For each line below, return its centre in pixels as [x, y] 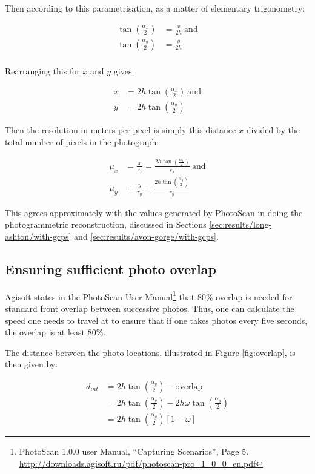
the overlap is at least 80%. [55, 332]
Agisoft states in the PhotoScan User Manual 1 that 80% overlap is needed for [149, 295]
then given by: [31, 364]
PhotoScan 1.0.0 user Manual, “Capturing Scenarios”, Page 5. [134, 451]
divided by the [273, 130]
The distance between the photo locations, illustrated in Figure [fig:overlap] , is [150, 352]
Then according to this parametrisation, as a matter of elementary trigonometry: [155, 8]
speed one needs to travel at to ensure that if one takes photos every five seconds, [156, 320]
